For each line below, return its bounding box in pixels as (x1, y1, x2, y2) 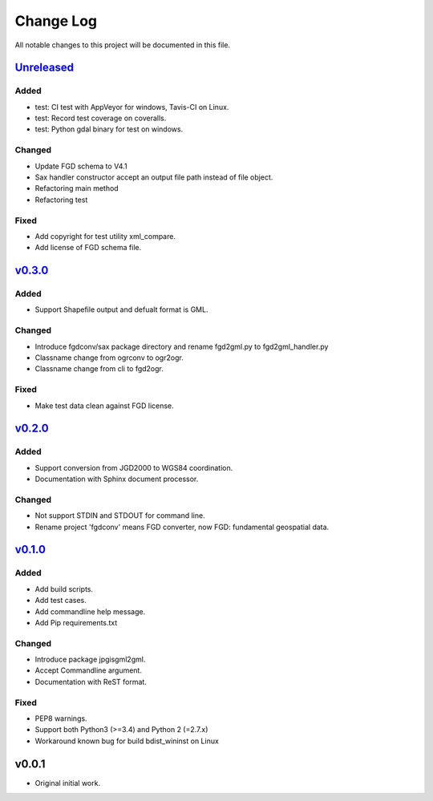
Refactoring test (34, 195, 88, 204)
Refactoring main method (34, 184, 119, 193)
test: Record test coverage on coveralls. (34, 113, 167, 123)
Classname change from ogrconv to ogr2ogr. (34, 353, 184, 362)
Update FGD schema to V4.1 (34, 161, 127, 171)
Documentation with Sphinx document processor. (34, 474, 199, 484)
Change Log (14, 12, 98, 30)
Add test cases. (34, 596, 87, 605)
